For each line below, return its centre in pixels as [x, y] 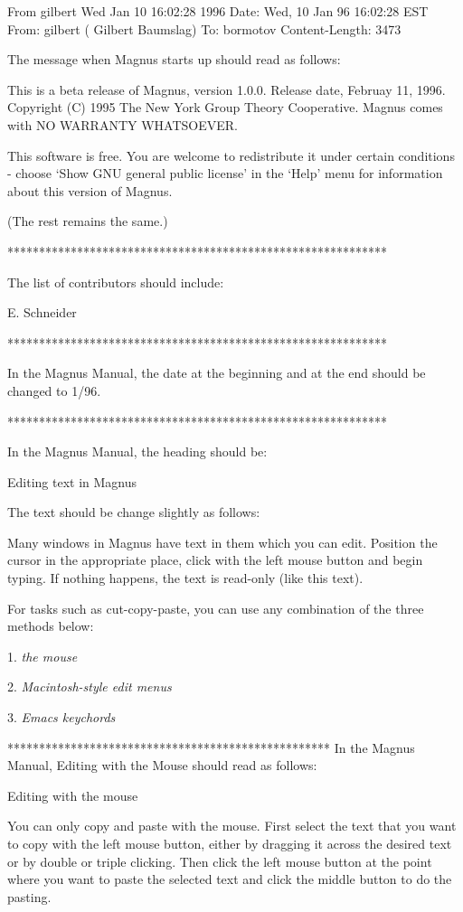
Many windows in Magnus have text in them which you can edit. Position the [222, 542]
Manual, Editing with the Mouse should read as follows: [162, 765]
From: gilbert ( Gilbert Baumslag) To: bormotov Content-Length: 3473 [204, 28]
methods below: [51, 626]
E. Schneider [42, 312]
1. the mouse [43, 656]
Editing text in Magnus [72, 481]
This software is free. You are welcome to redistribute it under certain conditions [231, 155]
